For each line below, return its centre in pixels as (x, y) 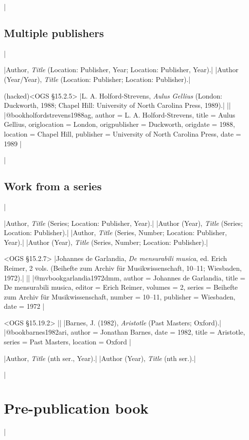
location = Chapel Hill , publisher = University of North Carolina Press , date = (123, 133)
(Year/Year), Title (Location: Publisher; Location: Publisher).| (97, 79)
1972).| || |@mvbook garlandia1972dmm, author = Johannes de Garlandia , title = (125, 277)
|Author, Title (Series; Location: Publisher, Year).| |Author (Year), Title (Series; (124, 223)
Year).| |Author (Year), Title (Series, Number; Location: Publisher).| (106, 242)
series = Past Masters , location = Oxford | (68, 342)
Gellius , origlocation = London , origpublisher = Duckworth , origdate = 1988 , (120, 124)
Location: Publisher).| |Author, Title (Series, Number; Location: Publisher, (116, 232)
